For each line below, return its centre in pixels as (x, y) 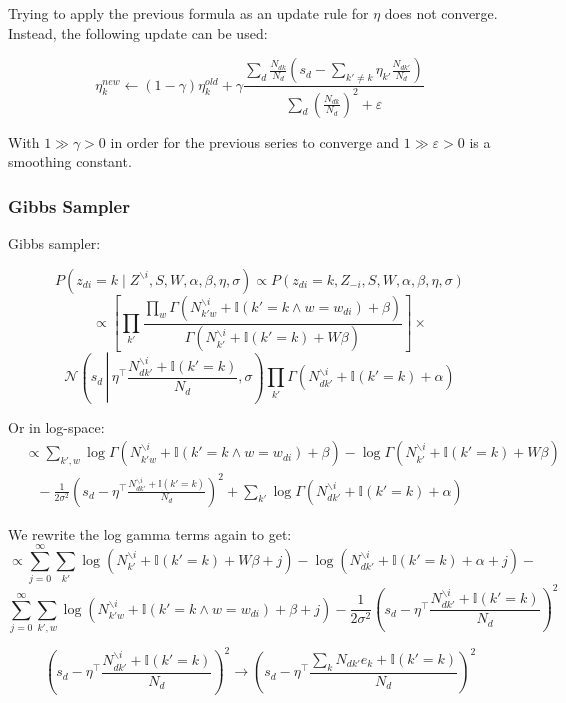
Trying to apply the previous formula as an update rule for (188, 13)
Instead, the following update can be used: (138, 32)
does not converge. (441, 13)
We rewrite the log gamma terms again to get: (150, 533)
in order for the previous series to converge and (255, 141)
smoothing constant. (70, 161)
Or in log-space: (56, 426)
